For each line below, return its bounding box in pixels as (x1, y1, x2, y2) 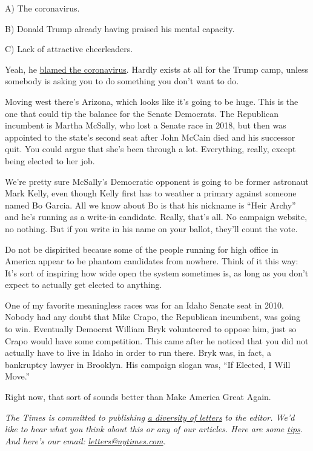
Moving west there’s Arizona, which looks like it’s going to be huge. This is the (5, 95, 298, 107)
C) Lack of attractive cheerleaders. (5, 42, 133, 55)
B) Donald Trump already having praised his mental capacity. (5, 22, 235, 35)
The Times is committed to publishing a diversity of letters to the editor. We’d (5, 410, 295, 423)
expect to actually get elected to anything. (5, 278, 162, 291)
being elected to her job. (5, 154, 95, 167)
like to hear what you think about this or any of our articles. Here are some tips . (5, 423, 303, 435)
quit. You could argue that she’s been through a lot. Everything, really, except (5, 142, 296, 155)
